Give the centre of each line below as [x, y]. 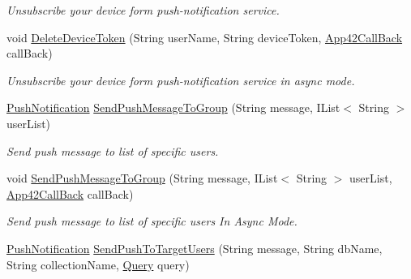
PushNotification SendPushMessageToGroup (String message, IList [173, 107]
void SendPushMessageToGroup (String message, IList [142, 178]
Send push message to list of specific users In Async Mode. [152, 221]
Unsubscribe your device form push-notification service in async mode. [181, 80]
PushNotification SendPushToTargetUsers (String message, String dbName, [195, 248]
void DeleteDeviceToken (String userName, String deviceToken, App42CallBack [205, 37]
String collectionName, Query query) [98, 264]
